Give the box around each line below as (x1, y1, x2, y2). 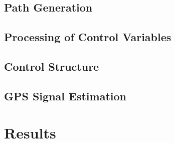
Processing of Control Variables (4, 29, 171, 45)
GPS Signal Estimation (4, 88, 126, 103)
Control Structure (4, 58, 99, 74)
